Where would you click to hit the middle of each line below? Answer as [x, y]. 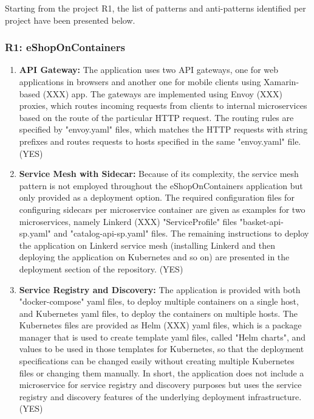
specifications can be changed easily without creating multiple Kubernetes [157, 361]
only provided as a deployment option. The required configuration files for [157, 197]
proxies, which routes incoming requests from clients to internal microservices [163, 106]
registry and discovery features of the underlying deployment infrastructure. [160, 396]
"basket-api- [261, 221]
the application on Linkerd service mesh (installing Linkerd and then [147, 245]
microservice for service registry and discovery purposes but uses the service [160, 385]
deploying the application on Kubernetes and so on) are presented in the [154, 257]
